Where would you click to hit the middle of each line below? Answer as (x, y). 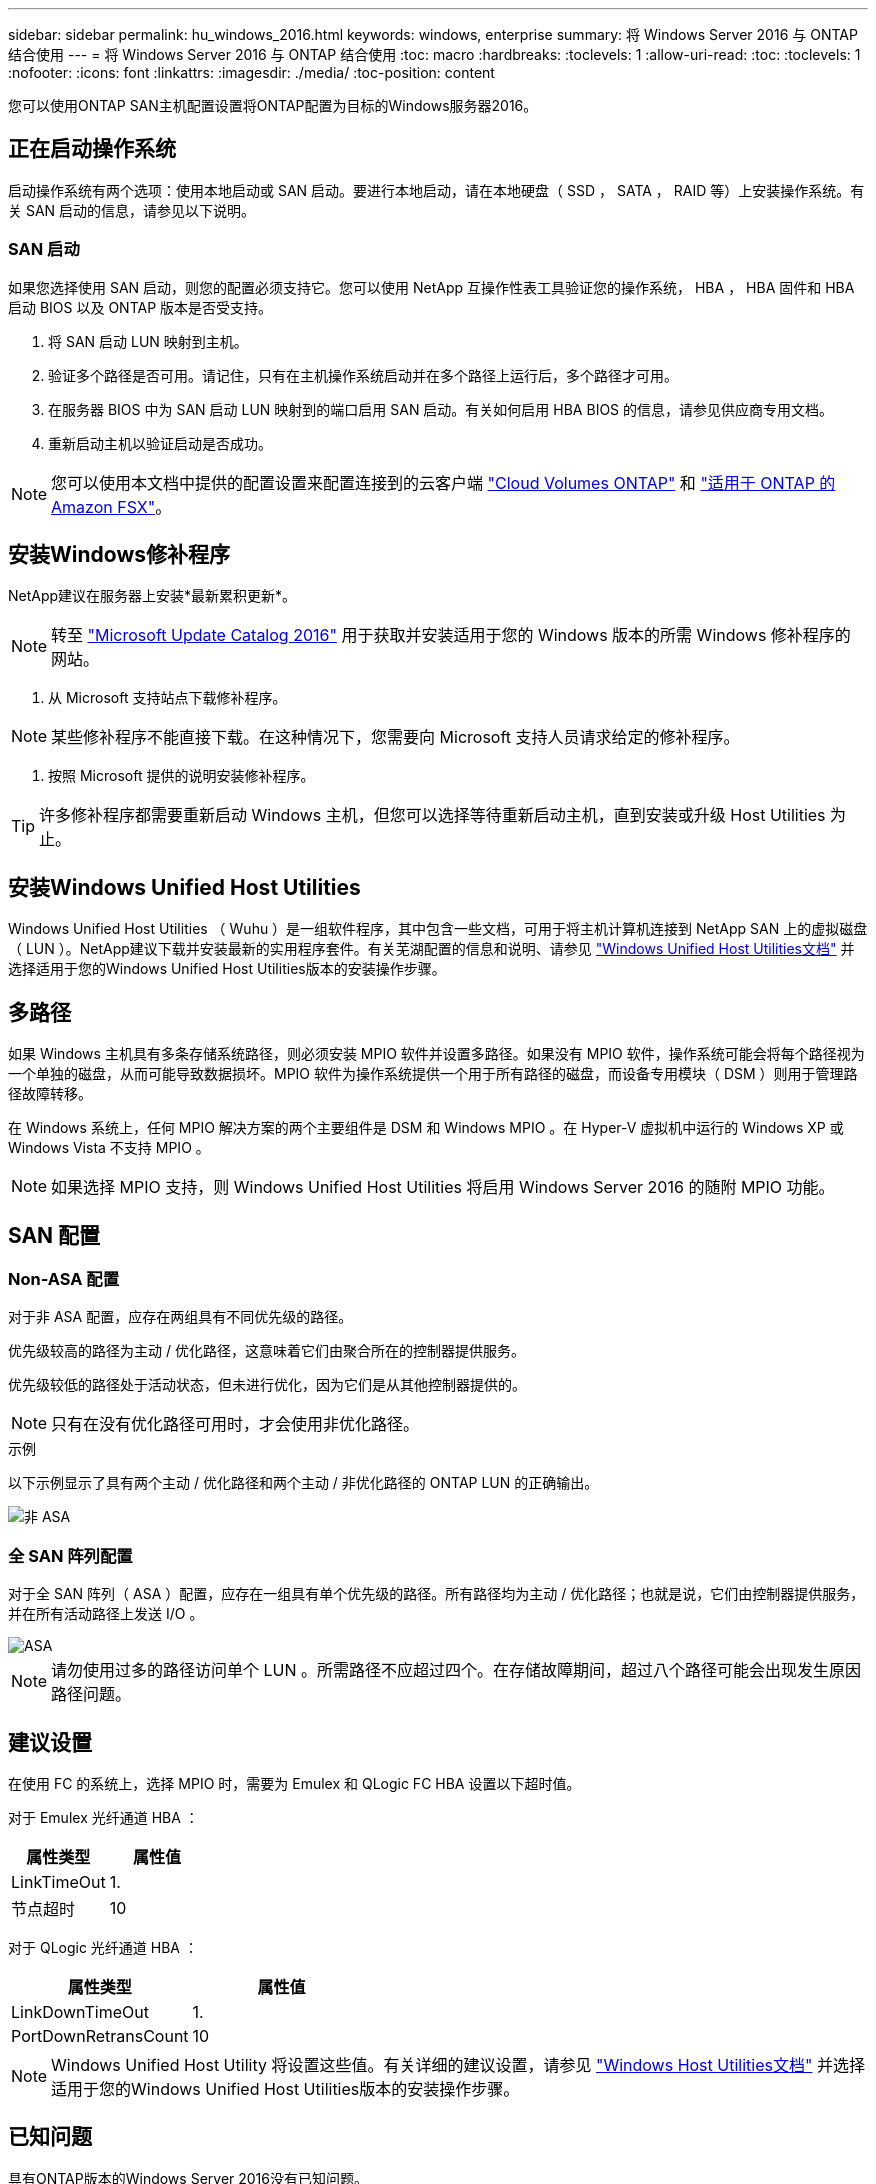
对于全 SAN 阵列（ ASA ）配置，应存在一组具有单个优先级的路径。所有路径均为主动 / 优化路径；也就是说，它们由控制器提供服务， (436, 1594)
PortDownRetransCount (100, 2035)
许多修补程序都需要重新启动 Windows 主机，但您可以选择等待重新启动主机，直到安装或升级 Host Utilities (432, 815)
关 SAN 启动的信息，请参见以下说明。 (132, 210)
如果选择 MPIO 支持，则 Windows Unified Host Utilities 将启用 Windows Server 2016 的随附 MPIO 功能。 (443, 1187)
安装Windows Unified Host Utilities (184, 887)
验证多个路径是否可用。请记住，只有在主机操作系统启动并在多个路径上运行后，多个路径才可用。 (363, 375)
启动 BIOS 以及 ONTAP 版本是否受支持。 (140, 307)
